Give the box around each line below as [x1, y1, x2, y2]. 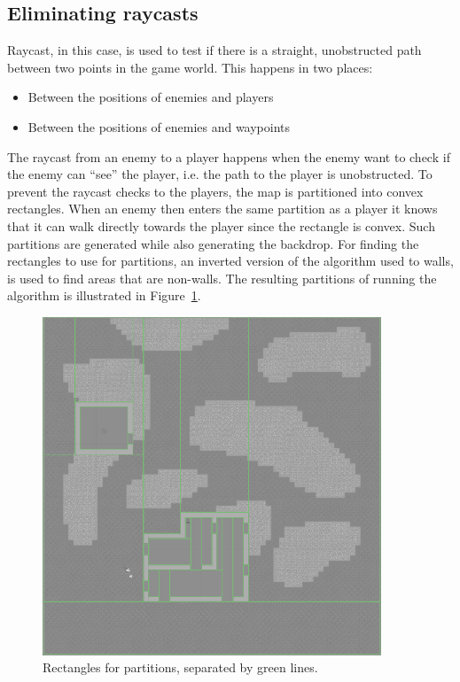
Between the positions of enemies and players [27, 88, 274, 106]
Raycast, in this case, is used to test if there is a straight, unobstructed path [7, 41, 422, 59]
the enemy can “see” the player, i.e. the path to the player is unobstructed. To [7, 165, 433, 183]
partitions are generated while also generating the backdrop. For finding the [7, 234, 419, 252]
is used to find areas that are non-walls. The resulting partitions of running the [7, 268, 437, 287]
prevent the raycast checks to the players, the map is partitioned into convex [7, 182, 424, 200]
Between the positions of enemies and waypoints [27, 117, 291, 136]
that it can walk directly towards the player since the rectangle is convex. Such [7, 216, 435, 235]
